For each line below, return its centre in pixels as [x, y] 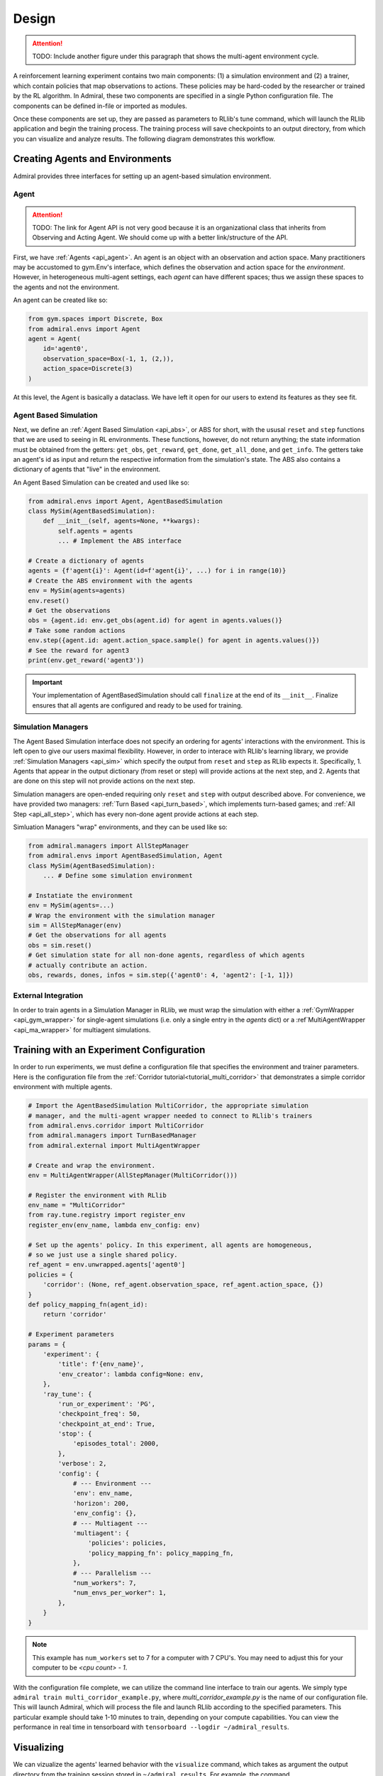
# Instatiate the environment [81, 895]
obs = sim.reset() [60, 945]
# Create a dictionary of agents [86, 561]
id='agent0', [66, 349]
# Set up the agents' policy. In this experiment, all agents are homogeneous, [170, 1245]
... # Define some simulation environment [118, 876]
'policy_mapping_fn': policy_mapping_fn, [161, 1553]
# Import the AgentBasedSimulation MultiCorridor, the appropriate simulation [168, 1106]
